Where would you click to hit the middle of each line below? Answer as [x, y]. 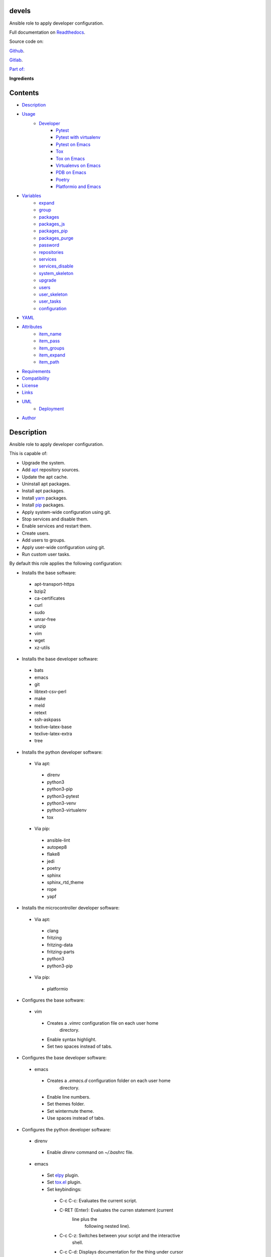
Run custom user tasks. [46, 554]
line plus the [85, 1219]
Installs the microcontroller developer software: [71, 908]
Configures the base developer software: [64, 1058]
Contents [24, 93]
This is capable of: [28, 454]
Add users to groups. [44, 540]
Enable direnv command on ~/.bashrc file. [90, 1152]
